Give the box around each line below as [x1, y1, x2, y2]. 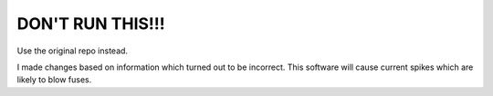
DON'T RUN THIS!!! [16, 14, 165, 34]
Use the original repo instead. [16, 45, 128, 56]
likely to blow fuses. [16, 74, 92, 85]
